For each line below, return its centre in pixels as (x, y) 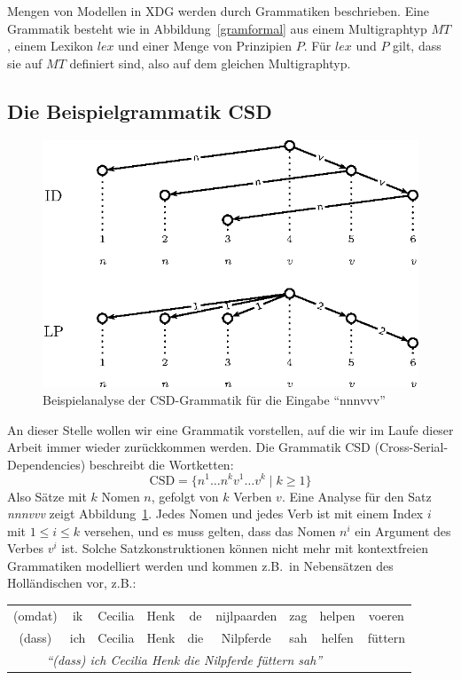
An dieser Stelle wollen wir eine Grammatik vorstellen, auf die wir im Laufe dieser (230, 429)
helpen (337, 615)
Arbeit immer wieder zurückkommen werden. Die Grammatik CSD (189, 447)
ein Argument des (403, 530)
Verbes (25, 548)
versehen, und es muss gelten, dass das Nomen (210, 530)
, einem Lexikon (51, 46)
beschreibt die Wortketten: (161, 464)
